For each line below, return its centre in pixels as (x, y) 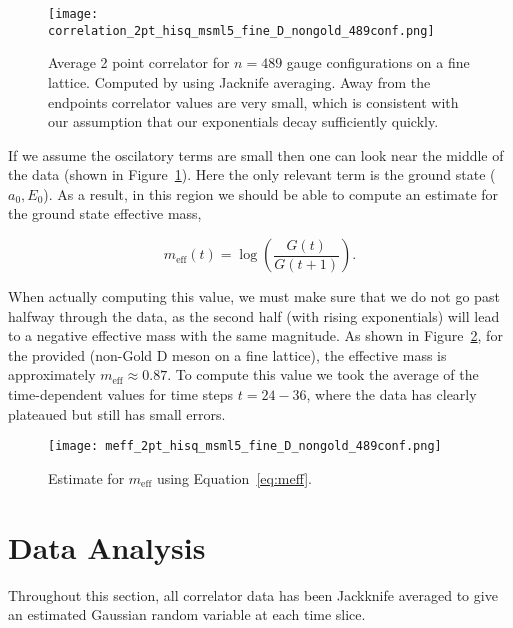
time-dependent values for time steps (121, 394)
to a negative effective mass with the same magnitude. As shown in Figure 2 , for (255, 335)
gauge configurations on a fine (378, 62)
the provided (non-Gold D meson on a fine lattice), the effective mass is (227, 354)
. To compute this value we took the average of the (323, 374)
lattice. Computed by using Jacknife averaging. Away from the (239, 81)
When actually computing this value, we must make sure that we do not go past (254, 296)
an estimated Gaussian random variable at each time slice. (187, 614)
